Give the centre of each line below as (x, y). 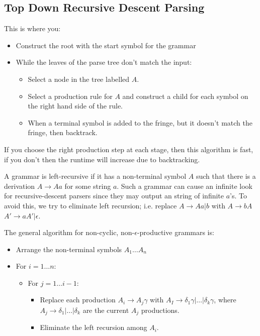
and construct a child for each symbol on (185, 96)
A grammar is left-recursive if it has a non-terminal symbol (95, 176)
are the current (106, 310)
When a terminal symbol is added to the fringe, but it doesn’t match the (140, 122)
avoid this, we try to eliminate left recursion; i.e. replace (91, 205)
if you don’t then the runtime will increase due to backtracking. (102, 159)
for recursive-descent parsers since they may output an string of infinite (114, 196)
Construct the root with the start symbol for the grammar (106, 45)
